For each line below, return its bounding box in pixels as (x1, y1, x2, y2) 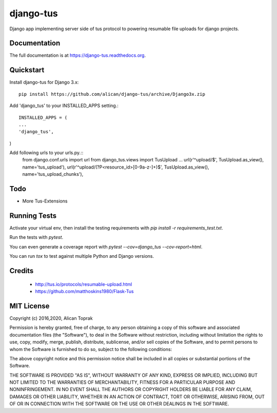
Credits (9, 266, 34, 275)
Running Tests (9, 211, 56, 220)
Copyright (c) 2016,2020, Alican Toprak (9, 315, 93, 321)
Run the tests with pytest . (9, 234, 64, 240)
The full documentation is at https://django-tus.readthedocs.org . (9, 52, 146, 58)
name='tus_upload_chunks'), (22, 171, 84, 177)
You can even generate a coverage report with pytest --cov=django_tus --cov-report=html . (9, 243, 203, 250)
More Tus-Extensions (22, 198, 68, 204)
